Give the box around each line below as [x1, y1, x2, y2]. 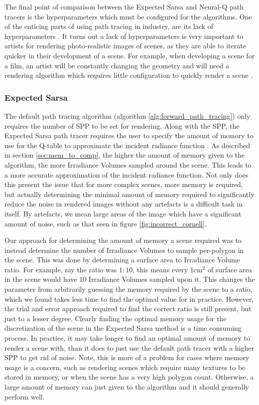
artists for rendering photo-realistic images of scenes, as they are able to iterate [4, 40, 246, 51]
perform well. [4, 391, 45, 402]
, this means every [132, 264, 188, 274]
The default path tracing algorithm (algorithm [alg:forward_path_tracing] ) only [4, 110, 251, 121]
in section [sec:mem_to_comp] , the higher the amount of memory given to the [4, 150, 245, 160]
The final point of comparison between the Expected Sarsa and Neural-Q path [4, 1, 244, 11]
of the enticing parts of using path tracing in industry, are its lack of [4, 21, 213, 31]
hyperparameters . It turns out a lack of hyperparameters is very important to [4, 30, 244, 41]
